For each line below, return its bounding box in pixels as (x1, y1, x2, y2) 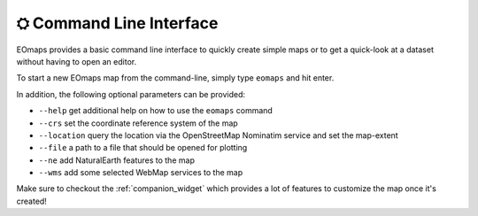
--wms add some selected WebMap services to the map (38, 167, 243, 178)
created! (16, 196, 48, 206)
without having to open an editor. (16, 56, 137, 66)
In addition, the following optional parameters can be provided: (16, 89, 245, 99)
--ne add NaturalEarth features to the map (38, 155, 195, 166)
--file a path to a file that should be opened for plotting (38, 143, 248, 153)
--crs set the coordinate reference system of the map (38, 118, 238, 128)
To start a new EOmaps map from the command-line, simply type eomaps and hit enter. (16, 73, 335, 83)
